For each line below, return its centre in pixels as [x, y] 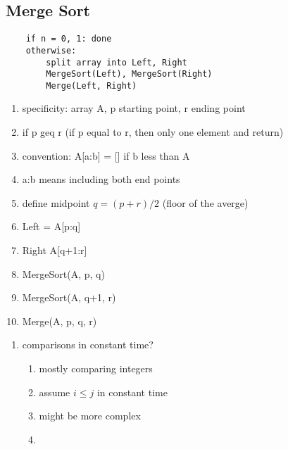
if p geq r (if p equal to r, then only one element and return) [153, 132]
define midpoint [56, 202]
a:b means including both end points [101, 179]
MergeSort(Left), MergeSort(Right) [129, 74]
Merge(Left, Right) [92, 86]
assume [55, 392]
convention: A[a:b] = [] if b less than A [106, 155]
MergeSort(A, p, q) [63, 273]
